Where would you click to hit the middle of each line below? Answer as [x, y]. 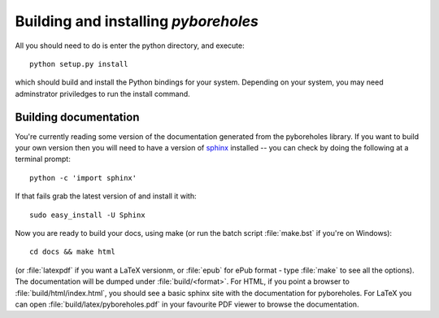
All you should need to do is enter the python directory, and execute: [130, 46]
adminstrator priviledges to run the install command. [102, 94]
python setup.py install [79, 64]
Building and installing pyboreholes [137, 21]
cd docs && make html [72, 252]
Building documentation [77, 117]
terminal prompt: [43, 159]
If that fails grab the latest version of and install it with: [106, 196]
